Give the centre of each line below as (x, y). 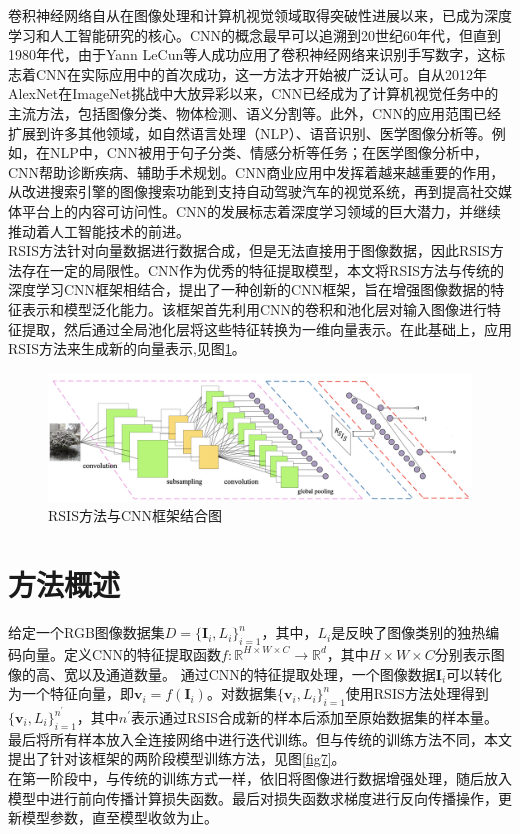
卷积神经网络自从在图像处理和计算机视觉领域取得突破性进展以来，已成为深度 (260, 15)
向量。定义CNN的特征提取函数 (121, 653)
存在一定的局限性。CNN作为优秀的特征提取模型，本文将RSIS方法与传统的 (263, 269)
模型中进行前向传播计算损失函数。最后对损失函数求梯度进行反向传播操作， (253, 797)
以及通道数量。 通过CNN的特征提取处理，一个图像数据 (256, 673)
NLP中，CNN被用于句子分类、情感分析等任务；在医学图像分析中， (268, 152)
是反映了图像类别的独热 (408, 632)
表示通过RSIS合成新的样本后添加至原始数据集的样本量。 (315, 717)
